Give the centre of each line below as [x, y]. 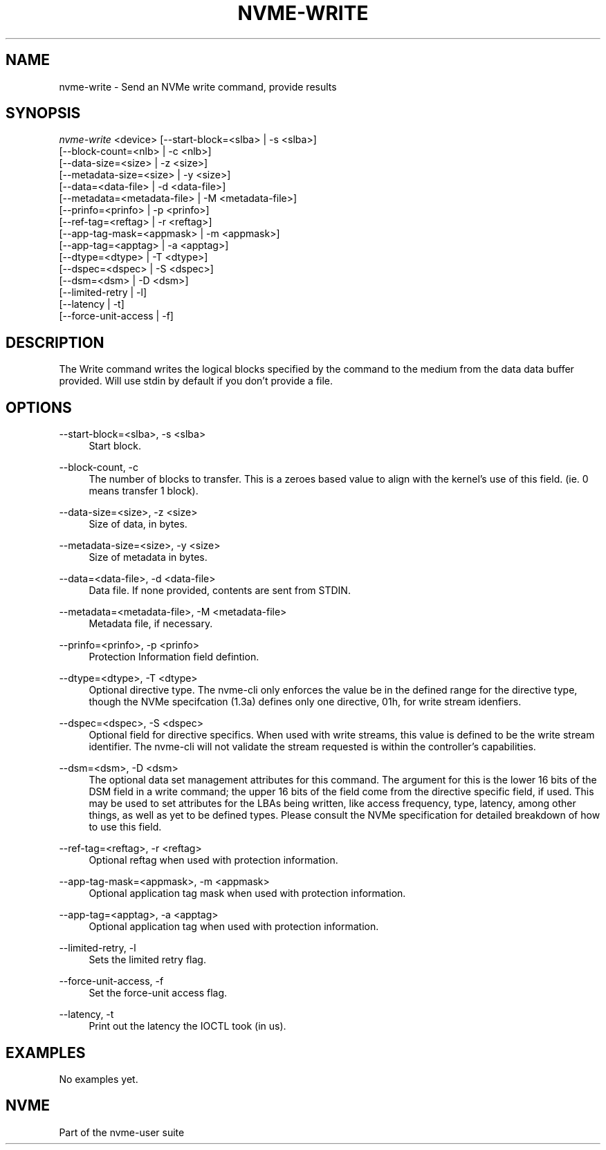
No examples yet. [99, 1079]
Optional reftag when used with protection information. [213, 860]
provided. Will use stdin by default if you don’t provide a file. [196, 381]
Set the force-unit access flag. [158, 993]
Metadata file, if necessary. [151, 624]
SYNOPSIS [43, 113]
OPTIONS [39, 407]
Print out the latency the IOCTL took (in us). [187, 1026]
